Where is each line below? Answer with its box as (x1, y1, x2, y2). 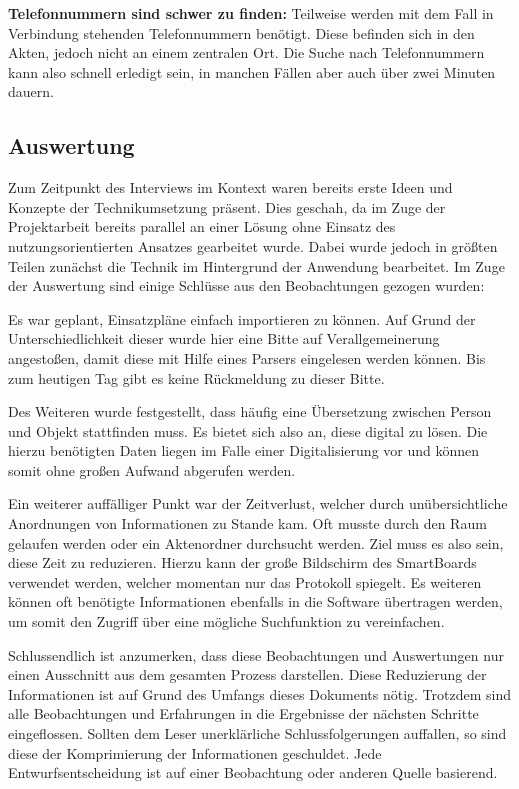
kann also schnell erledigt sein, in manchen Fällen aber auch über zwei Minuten (8, 61, 496, 82)
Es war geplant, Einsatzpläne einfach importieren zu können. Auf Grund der (8, 308, 476, 329)
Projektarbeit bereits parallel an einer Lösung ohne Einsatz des (8, 216, 396, 237)
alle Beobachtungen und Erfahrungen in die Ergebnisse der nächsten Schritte (8, 703, 479, 724)
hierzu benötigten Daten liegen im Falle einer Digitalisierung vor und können (8, 440, 480, 461)
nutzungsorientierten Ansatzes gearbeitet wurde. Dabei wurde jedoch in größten (8, 235, 498, 256)
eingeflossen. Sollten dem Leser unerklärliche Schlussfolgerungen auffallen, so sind (8, 723, 507, 744)
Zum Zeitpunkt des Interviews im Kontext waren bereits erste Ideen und (8, 177, 453, 198)
